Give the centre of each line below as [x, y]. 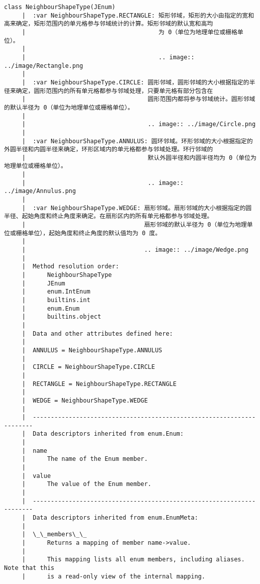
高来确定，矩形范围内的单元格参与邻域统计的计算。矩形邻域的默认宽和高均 [109, 24]
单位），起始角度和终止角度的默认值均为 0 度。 [94, 233]
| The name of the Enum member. [85, 459]
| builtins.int [56, 300]
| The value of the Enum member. [87, 484]
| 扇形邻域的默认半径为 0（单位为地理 [134, 225]
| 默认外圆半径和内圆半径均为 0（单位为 [139, 158]
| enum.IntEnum [56, 292]
